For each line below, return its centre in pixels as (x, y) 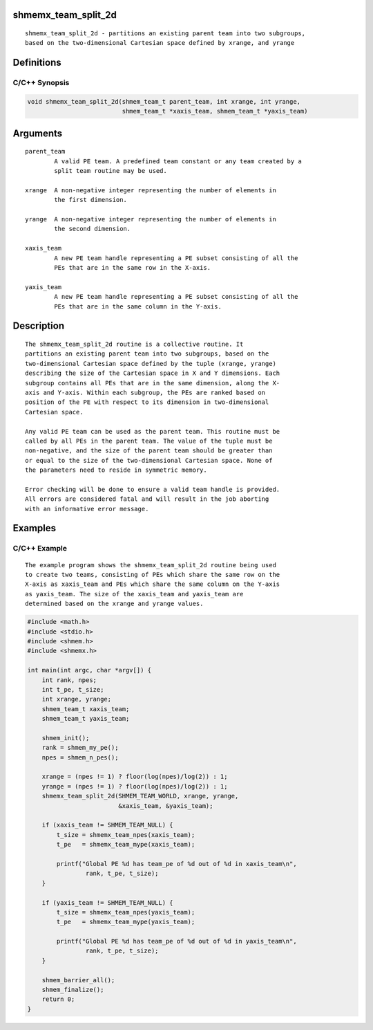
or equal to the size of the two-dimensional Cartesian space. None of (149, 460)
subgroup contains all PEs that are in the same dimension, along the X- (153, 383)
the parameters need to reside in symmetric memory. (116, 470)
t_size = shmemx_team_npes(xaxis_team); (126, 835)
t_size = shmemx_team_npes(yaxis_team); (126, 912)
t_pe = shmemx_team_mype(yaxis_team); (126, 922)
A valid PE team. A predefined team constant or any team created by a (178, 161)
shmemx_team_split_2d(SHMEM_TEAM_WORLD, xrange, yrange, (140, 796)
